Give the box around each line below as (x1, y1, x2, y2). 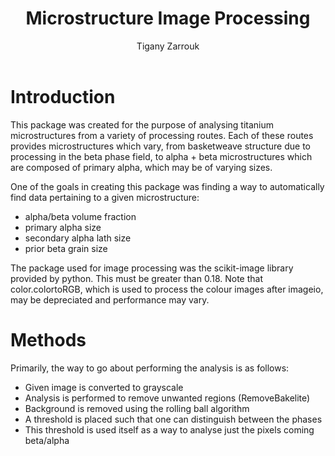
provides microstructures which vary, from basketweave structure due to (10, 140, 311, 152)
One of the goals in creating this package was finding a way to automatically (10, 180, 325, 192)
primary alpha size (24, 221, 102, 233)
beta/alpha (24, 434, 70, 446)
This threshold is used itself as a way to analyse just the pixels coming (24, 423, 315, 436)
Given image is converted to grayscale (24, 381, 184, 393)
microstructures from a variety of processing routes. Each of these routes (10, 129, 314, 141)
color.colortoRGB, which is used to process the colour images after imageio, (10, 283, 324, 295)
